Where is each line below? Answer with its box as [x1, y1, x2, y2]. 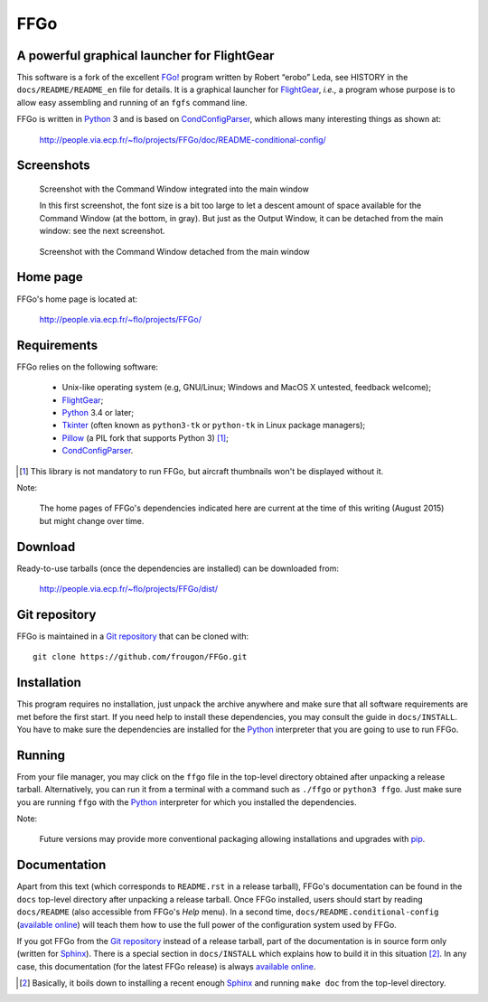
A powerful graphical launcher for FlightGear [16, 48, 275, 63]
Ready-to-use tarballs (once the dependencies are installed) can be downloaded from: [16, 563, 339, 574]
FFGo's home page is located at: [16, 294, 138, 304]
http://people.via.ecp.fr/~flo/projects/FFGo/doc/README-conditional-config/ [39, 134, 327, 145]
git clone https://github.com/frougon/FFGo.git [33, 651, 248, 662]
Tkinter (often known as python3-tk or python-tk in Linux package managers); [61, 420, 366, 431]
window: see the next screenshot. [39, 226, 166, 237]
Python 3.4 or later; [61, 407, 135, 417]
